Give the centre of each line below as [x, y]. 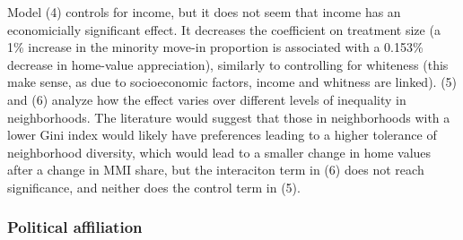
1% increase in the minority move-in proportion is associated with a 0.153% [215, 47]
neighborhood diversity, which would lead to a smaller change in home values [219, 152]
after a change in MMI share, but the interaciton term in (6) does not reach [216, 170]
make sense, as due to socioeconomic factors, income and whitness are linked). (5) [232, 82]
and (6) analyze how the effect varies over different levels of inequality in [207, 99]
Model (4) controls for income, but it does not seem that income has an [204, 12]
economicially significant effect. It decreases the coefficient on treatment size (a [224, 29]
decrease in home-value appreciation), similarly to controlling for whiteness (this [228, 64]
